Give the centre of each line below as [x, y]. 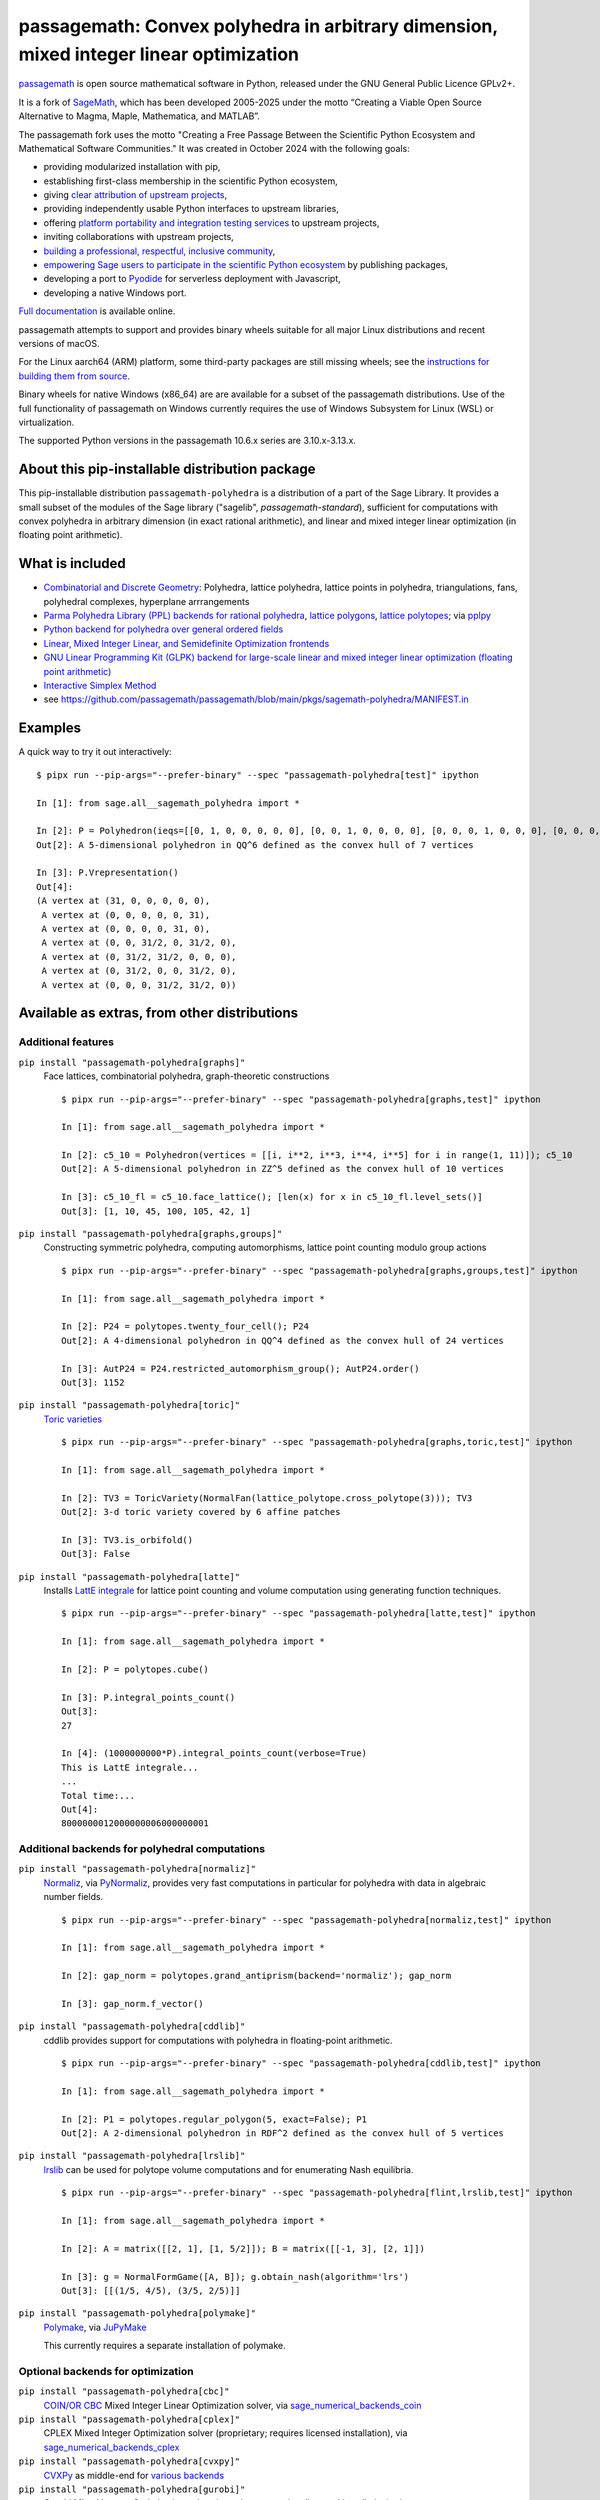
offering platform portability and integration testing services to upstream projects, [211, 222]
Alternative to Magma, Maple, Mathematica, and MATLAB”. [139, 116]
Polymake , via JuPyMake [95, 2327]
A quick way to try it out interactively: [95, 752]
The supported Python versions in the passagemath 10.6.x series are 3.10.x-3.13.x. [187, 441]
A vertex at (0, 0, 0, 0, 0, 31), [126, 914]
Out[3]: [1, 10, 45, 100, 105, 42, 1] [156, 1211]
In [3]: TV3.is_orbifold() [127, 1539]
